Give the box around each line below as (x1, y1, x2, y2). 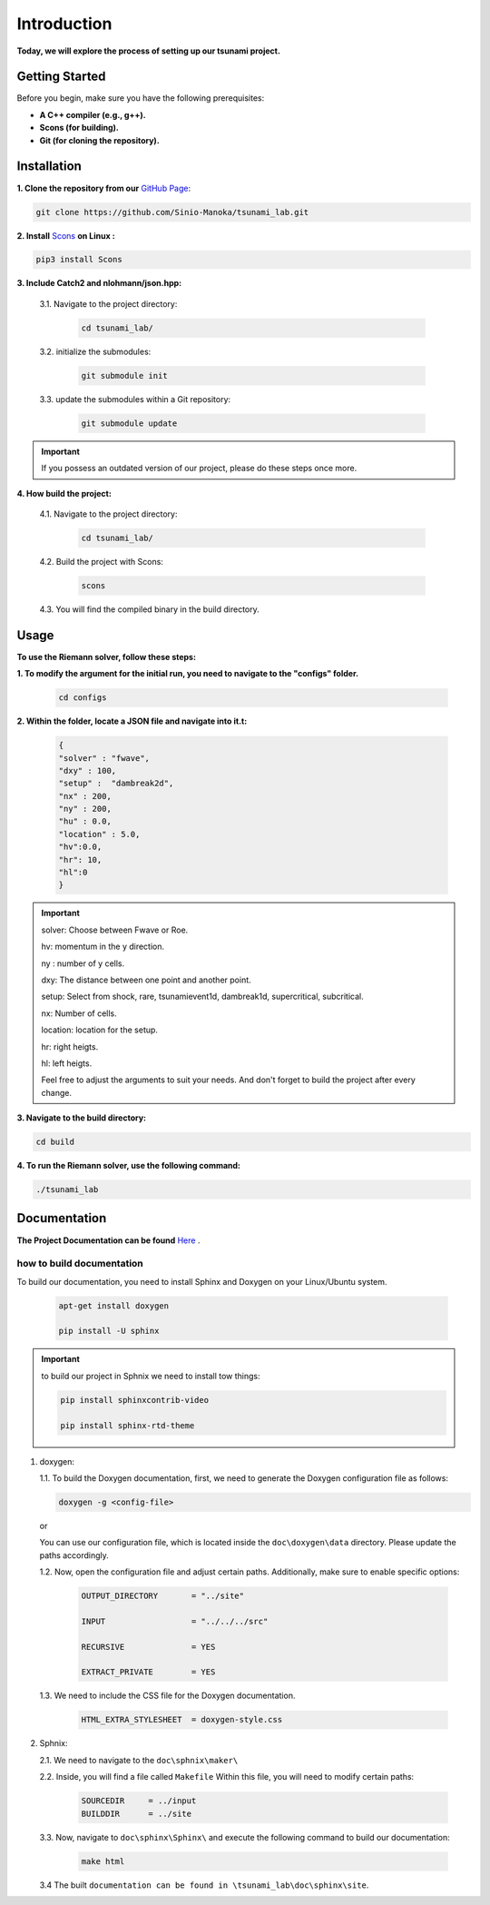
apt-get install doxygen (58, 1300, 170, 1311)
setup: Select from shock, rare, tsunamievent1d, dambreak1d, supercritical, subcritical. (41, 991, 365, 1002)
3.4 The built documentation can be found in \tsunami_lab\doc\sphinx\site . (39, 1880, 369, 1890)
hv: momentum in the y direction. (41, 941, 165, 952)
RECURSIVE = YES (81, 1642, 216, 1652)
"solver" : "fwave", (58, 753, 150, 763)
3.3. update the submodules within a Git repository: (39, 393, 231, 404)
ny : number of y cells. (41, 958, 125, 969)
